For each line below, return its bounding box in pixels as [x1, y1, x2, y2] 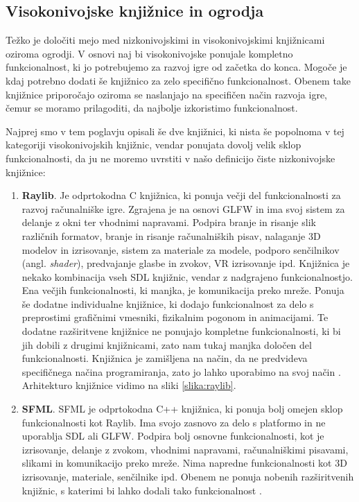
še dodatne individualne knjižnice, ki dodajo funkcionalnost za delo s [21, 296, 314, 311]
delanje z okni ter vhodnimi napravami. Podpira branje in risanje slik [21, 215, 316, 230]
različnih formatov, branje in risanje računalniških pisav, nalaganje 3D [21, 228, 321, 243]
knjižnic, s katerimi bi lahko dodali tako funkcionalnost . [21, 483, 262, 497]
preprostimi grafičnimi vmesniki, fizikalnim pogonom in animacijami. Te [21, 310, 329, 324]
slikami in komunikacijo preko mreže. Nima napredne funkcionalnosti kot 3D [21, 456, 347, 470]
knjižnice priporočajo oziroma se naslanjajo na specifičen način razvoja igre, [6, 87, 328, 101]
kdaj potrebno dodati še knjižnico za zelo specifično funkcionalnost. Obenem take [6, 73, 351, 87]
